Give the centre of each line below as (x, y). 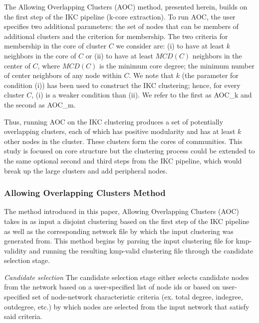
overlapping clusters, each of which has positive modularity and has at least (120, 131)
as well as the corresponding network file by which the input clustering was (119, 231)
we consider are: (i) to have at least (170, 46)
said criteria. (23, 316)
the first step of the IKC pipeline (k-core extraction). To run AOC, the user (120, 16)
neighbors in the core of (40, 55)
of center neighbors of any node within (63, 75)
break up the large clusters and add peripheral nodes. (86, 170)
